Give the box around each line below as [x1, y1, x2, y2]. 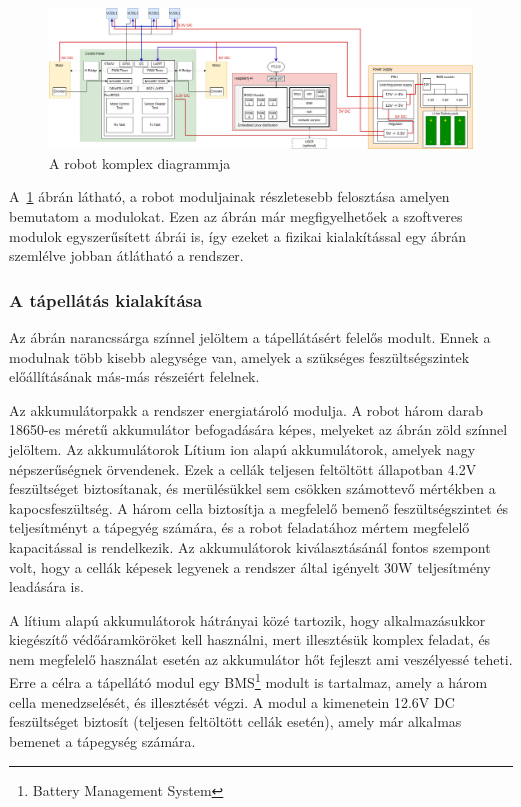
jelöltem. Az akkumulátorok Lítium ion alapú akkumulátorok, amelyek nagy [9, 438, 476, 459]
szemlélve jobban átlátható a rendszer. [9, 245, 244, 266]
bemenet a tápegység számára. [9, 730, 196, 751]
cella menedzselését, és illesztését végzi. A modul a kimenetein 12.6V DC [9, 691, 455, 712]
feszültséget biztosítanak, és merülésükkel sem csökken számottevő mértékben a [9, 478, 496, 499]
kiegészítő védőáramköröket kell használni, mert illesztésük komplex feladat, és [9, 629, 491, 650]
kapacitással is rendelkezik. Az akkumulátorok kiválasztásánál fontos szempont [9, 536, 491, 557]
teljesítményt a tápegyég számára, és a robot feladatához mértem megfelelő [9, 517, 470, 538]
